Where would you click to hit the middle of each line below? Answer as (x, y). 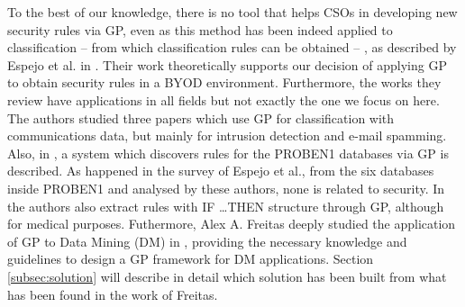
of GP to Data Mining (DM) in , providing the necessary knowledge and (207, 241)
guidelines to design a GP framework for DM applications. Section (191, 259)
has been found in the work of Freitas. (113, 294)
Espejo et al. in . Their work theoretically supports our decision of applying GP (227, 64)
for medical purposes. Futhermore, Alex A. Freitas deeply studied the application (232, 224)
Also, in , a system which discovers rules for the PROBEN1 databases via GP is (228, 153)
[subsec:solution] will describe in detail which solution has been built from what (227, 276)
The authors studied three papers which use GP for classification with (201, 117)
